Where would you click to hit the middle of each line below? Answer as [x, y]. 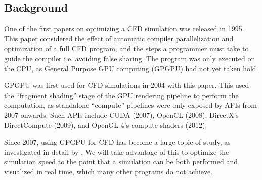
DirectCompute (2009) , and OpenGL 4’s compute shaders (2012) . [106, 125]
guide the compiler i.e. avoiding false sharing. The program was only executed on [130, 58]
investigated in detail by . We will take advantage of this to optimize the [117, 151]
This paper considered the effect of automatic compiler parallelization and [119, 38]
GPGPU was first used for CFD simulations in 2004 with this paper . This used [127, 85]
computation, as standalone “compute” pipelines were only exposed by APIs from [130, 105]
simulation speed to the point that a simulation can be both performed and [121, 162]
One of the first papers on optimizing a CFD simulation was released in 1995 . [124, 29]
